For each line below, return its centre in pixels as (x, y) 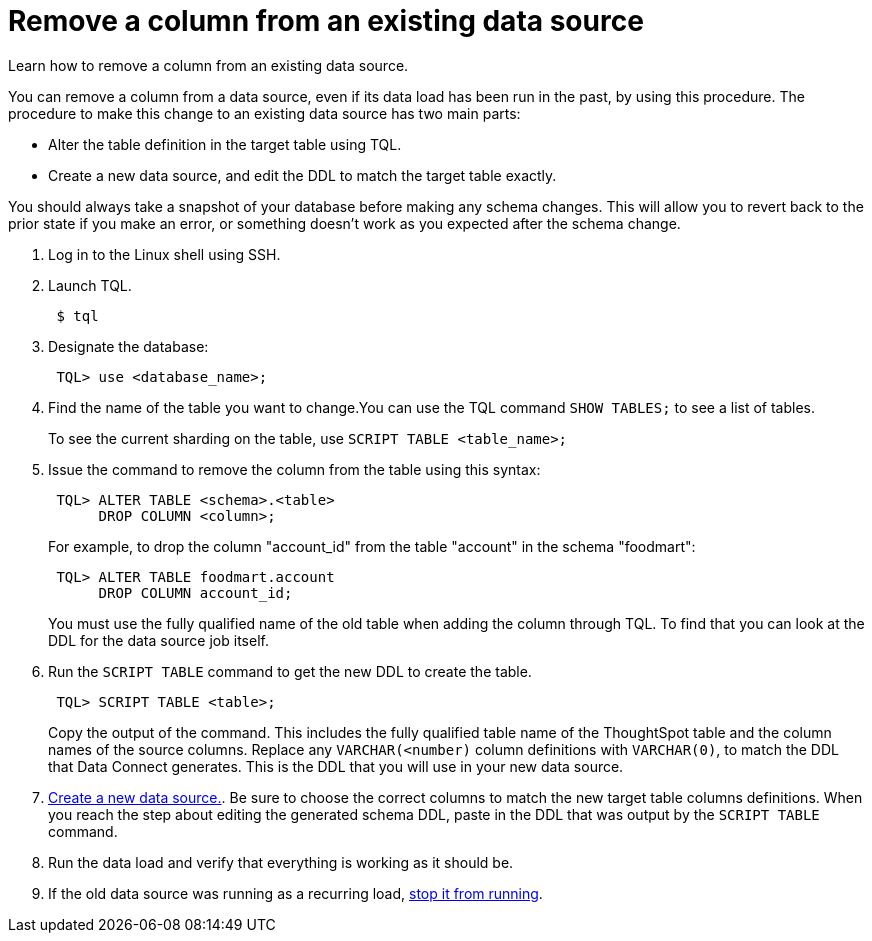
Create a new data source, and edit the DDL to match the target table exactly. (302, 175)
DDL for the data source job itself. (158, 640)
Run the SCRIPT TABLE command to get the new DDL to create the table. (290, 671)
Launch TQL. (90, 285)
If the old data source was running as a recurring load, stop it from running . (295, 893)
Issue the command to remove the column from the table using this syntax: (294, 469)
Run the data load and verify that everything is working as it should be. (281, 862)
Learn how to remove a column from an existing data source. (208, 65)
